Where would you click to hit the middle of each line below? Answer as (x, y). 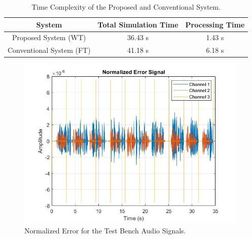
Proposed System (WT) (49, 37)
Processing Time (215, 24)
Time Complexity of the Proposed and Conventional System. (126, 7)
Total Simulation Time (138, 24)
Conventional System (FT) (49, 50)
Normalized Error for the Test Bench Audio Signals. (105, 230)
